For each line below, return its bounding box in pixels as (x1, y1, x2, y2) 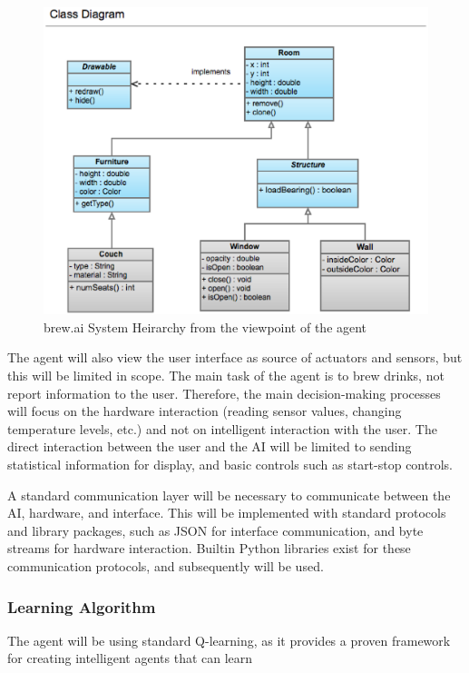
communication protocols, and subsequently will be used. (7, 557, 324, 575)
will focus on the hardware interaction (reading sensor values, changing (7, 401, 402, 421)
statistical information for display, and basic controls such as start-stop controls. (7, 455, 453, 474)
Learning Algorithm (7, 595, 156, 618)
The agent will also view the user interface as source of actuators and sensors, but (7, 348, 463, 367)
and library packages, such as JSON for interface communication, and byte (7, 520, 424, 539)
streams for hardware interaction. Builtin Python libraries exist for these (7, 539, 411, 558)
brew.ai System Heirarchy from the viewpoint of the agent (44, 317, 367, 336)
